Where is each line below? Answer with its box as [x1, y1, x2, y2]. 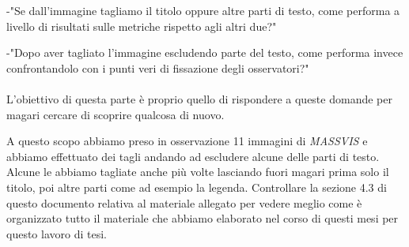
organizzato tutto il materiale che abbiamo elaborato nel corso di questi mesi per [6, 210, 399, 226]
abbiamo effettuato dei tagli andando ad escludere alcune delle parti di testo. [6, 148, 380, 164]
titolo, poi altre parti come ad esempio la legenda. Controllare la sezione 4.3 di [6, 178, 387, 195]
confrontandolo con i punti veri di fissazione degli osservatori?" [6, 59, 309, 76]
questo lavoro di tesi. [6, 225, 107, 241]
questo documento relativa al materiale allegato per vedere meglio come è [6, 194, 362, 211]
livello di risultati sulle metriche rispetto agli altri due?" [6, 17, 277, 34]
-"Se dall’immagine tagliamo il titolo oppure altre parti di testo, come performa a [6, 2, 400, 18]
